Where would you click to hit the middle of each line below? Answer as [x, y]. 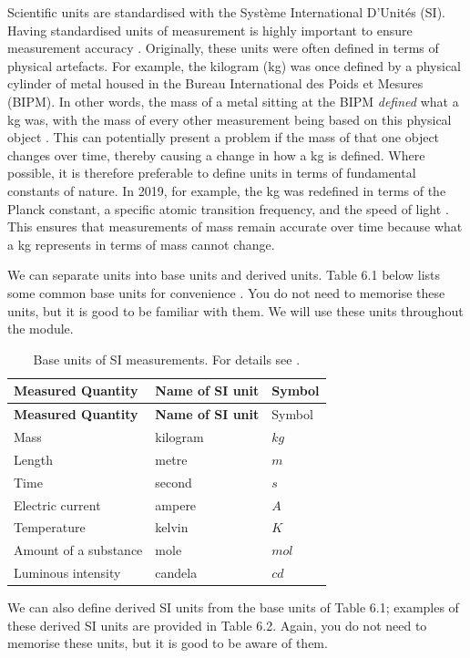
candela [176, 573]
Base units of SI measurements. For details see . [167, 359]
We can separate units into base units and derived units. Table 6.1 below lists [224, 275]
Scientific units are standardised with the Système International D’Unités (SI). [226, 12]
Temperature [50, 527]
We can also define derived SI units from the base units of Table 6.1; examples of [233, 607]
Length [33, 459]
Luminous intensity [67, 573]
